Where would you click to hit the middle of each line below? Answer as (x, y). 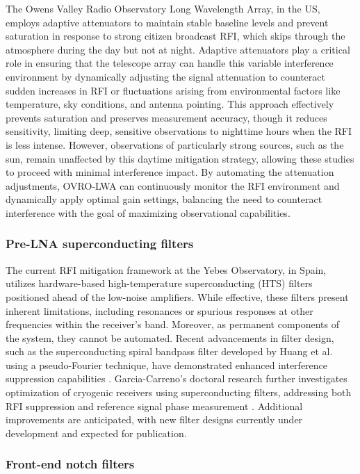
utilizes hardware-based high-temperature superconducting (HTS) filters (159, 283)
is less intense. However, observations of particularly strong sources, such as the (175, 144)
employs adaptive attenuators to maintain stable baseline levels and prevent (167, 22)
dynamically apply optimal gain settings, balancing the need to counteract (164, 199)
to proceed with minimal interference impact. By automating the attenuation (170, 172)
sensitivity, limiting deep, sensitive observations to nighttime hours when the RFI (179, 131)
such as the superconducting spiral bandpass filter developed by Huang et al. (169, 351)
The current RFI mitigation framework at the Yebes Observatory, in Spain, (166, 269)
